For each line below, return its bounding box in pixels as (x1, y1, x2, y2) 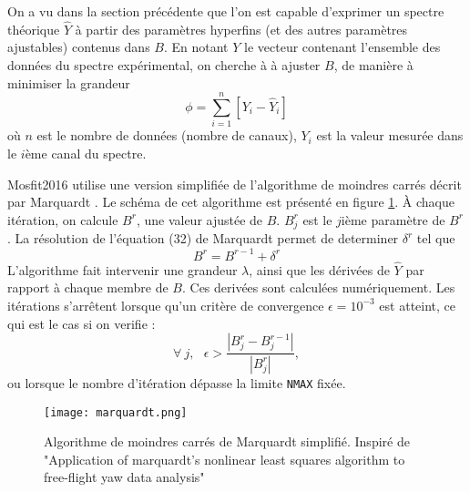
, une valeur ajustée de (136, 210, 263, 229)
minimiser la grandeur (7, 73, 130, 92)
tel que (416, 229, 455, 248)
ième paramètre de (341, 210, 445, 229)
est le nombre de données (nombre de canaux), (36, 126, 297, 145)
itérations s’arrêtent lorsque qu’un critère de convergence (7, 295, 324, 314)
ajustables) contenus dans (7, 37, 150, 56)
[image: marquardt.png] (44, 405, 188, 419)
